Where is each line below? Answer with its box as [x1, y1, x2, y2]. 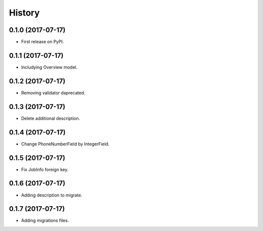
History [9, 7, 40, 18]
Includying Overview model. [21, 64, 77, 70]
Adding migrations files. [21, 217, 69, 224]
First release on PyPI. [21, 39, 64, 45]
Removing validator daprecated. [21, 90, 85, 96]
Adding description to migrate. [21, 192, 82, 198]
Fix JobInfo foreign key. [21, 166, 69, 173]
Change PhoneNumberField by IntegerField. [21, 141, 110, 147]
